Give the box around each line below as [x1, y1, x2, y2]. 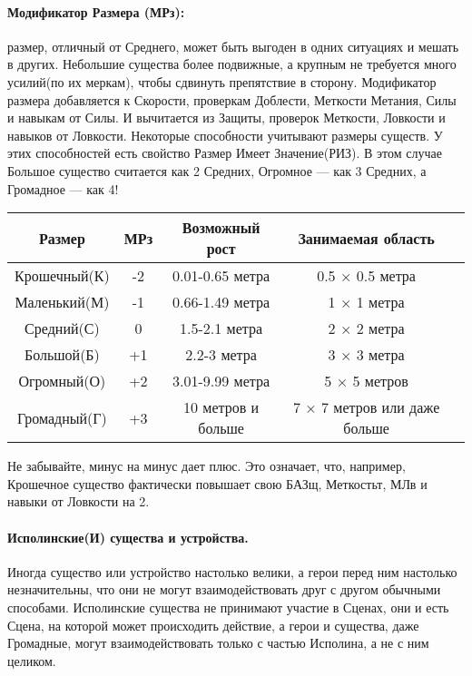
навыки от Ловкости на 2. [7, 492, 150, 511]
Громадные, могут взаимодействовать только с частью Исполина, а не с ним [7, 633, 429, 652]
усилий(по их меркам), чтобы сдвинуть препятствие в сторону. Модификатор [7, 72, 437, 91]
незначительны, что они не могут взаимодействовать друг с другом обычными [7, 580, 441, 599]
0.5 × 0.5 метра [317, 265, 416, 287]
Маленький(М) [15, 291, 110, 313]
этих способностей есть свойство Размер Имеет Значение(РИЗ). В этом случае [7, 143, 442, 162]
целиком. [7, 651, 56, 670]
